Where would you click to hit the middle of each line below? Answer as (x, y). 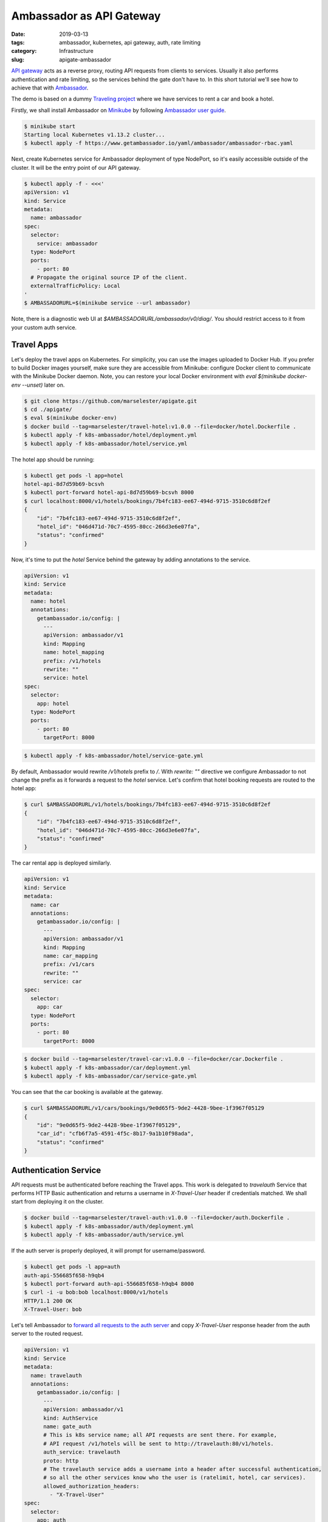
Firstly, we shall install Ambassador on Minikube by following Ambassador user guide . (118, 110)
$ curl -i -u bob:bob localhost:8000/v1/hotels (96, 1292)
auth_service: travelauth (82, 1452)
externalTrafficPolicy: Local (76, 286)
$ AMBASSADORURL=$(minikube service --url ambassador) (107, 303)
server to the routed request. (47, 1334)
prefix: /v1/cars (69, 964)
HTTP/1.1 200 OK (48, 1301)
